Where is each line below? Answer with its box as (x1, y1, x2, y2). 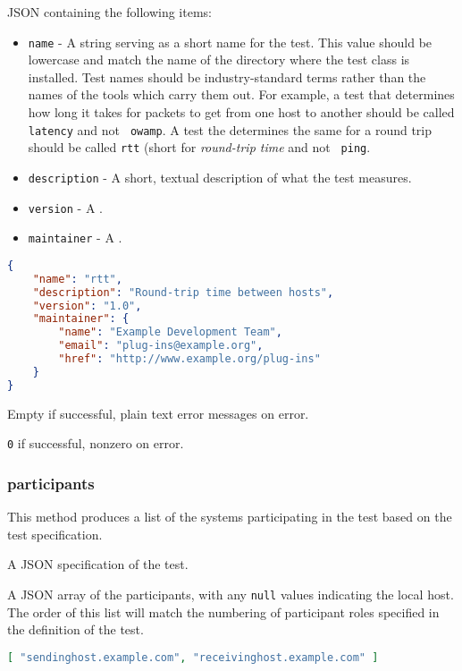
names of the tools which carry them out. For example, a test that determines (28, 85, 455, 104)
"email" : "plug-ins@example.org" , (58, 339, 264, 352)
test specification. (7, 524, 103, 543)
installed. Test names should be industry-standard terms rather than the (28, 67, 426, 86)
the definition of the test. (7, 620, 144, 639)
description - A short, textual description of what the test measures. (28, 167, 412, 186)
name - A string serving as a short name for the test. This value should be (28, 32, 433, 51)
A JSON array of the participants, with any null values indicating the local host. (7, 584, 454, 603)
